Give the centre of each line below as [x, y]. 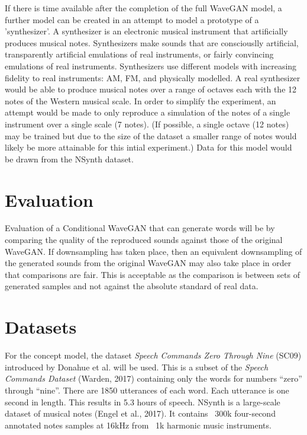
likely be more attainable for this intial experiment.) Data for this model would [148, 147]
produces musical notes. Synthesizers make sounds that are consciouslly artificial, [152, 42]
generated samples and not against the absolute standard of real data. [132, 286]
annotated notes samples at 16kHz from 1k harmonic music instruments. [138, 425]
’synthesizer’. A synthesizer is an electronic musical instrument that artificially [146, 31]
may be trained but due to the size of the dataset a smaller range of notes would [151, 135]
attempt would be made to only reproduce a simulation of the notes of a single [148, 112]
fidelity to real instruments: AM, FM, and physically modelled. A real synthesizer [153, 77]
